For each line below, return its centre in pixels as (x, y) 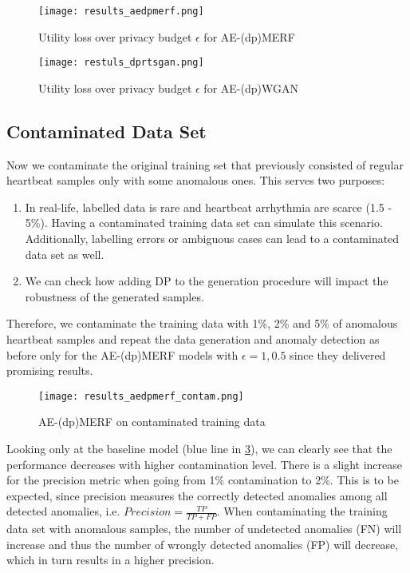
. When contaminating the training (302, 511)
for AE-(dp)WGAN (251, 88)
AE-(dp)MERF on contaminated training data (152, 422)
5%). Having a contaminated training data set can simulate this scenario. (204, 223)
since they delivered (338, 354)
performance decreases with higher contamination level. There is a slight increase (205, 464)
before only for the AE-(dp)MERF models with (122, 354)
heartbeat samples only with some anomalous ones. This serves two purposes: (196, 180)
